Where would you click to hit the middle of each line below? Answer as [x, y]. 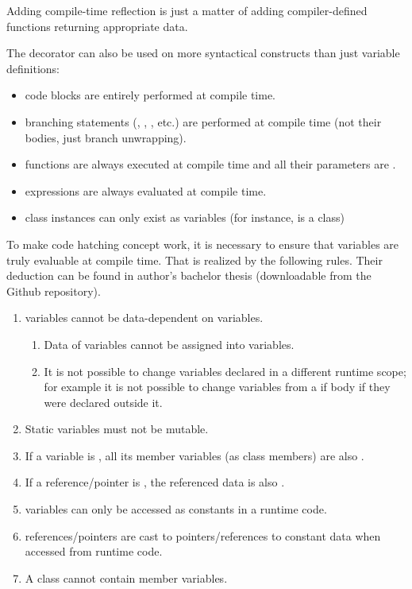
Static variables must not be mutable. [117, 429]
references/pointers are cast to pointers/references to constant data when [203, 535]
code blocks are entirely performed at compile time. [150, 95]
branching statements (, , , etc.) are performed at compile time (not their [203, 121]
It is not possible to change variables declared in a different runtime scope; [225, 371]
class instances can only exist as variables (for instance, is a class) [185, 217]
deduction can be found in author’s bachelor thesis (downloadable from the [189, 275]
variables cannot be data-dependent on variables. [144, 318]
